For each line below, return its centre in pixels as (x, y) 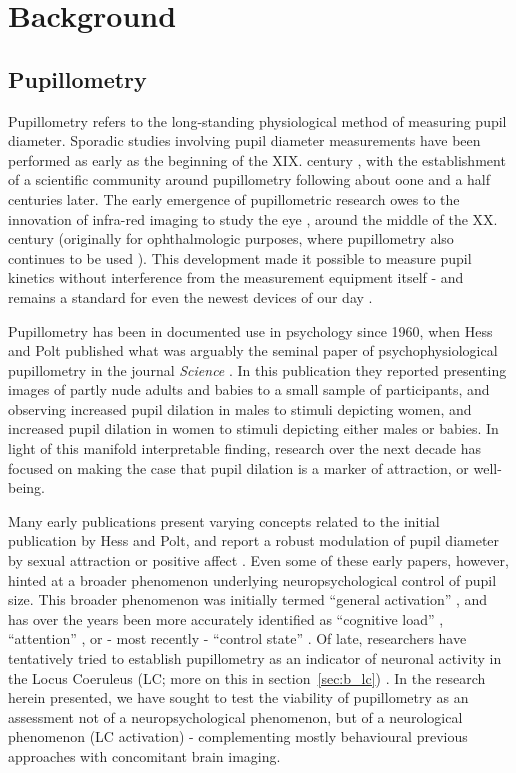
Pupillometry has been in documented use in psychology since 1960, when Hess (250, 330)
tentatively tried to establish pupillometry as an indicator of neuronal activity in (255, 658)
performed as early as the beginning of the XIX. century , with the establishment (257, 159)
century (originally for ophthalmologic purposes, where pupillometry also (231, 238)
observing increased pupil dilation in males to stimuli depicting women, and (240, 408)
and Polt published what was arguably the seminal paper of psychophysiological (253, 350)
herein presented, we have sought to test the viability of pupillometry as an (238, 697)
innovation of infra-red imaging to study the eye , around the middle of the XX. (253, 218)
